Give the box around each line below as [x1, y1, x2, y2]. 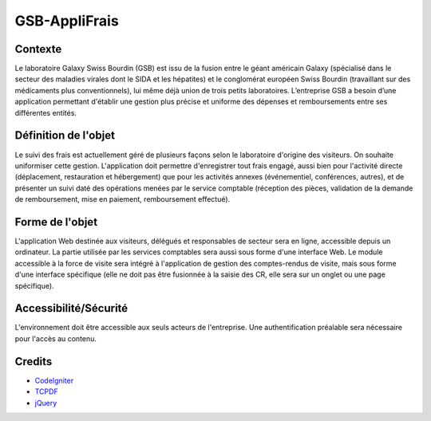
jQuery [34, 398, 57, 407]
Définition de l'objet [14, 128, 116, 143]
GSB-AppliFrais [14, 12, 119, 30]
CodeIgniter [34, 376, 74, 385]
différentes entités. [14, 108, 77, 117]
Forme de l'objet [14, 215, 98, 229]
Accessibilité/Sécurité [14, 301, 129, 315]
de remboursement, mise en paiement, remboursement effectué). [14, 195, 231, 204]
